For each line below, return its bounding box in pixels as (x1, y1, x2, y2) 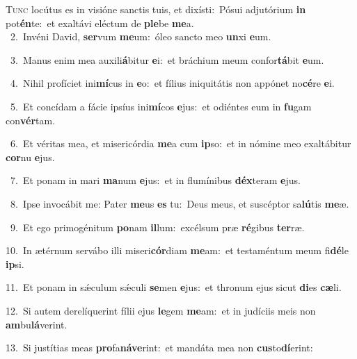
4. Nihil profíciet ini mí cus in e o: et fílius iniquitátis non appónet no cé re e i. (10, 76, 335, 90)
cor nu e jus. (6, 149, 55, 164)
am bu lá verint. (6, 317, 68, 331)
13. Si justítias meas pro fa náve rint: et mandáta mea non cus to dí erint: (6, 340, 313, 355)
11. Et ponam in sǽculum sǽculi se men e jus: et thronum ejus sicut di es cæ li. (6, 280, 342, 294)
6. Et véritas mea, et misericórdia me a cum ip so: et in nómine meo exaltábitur (10, 136, 351, 151)
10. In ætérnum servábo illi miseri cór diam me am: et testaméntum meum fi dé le (6, 243, 349, 258)
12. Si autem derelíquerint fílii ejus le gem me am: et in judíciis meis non (6, 303, 316, 317)
